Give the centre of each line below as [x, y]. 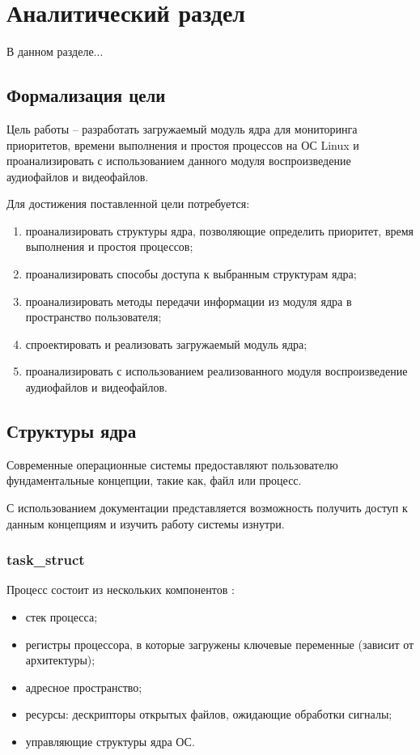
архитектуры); [60, 660]
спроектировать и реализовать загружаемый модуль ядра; [166, 344]
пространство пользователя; [93, 317]
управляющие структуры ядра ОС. [110, 741]
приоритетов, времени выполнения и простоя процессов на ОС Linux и [183, 144]
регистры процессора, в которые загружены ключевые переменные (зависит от [220, 644]
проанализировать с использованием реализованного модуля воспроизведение [216, 371]
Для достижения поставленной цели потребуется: [128, 204]
